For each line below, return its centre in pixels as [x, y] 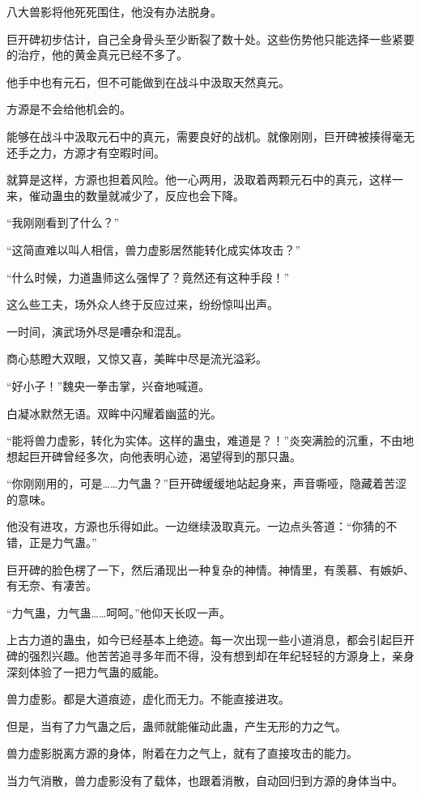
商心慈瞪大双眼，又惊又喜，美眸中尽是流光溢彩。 [137, 359]
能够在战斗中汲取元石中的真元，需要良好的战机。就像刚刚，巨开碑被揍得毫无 [210, 136]
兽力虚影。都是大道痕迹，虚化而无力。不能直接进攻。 [148, 699]
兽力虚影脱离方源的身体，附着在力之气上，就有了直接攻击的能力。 [182, 753]
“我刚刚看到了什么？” [63, 222]
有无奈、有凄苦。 [52, 585]
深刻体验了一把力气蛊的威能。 [86, 671]
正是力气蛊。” [63, 542]
